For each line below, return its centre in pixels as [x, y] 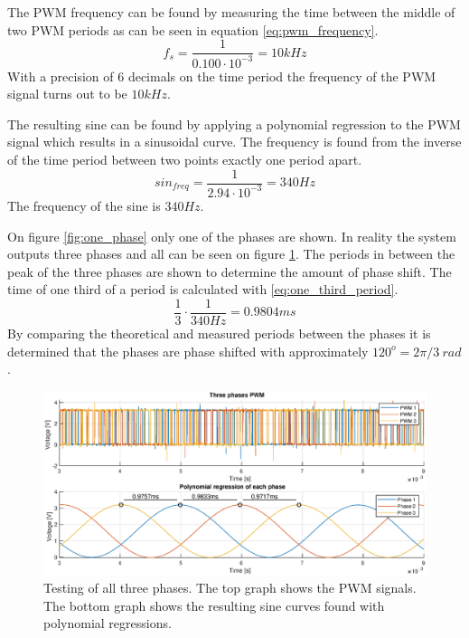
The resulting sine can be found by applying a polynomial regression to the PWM [234, 124]
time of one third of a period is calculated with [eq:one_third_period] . [203, 289]
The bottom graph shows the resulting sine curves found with [214, 605]
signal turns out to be [67, 94]
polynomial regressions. [108, 623]
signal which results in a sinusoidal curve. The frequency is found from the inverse [234, 142]
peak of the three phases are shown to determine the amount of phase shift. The [230, 271]
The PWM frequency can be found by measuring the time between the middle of [231, 12]
